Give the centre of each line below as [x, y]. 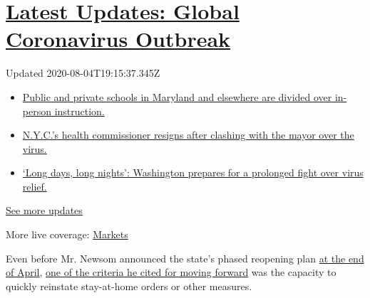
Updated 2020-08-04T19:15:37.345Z [83, 73]
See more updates [44, 210]
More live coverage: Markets [67, 234]
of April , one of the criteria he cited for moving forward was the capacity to [171, 272]
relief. [35, 186]
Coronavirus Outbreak [118, 39]
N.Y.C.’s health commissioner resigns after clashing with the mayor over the [188, 135]
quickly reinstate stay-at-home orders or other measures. [129, 286]
